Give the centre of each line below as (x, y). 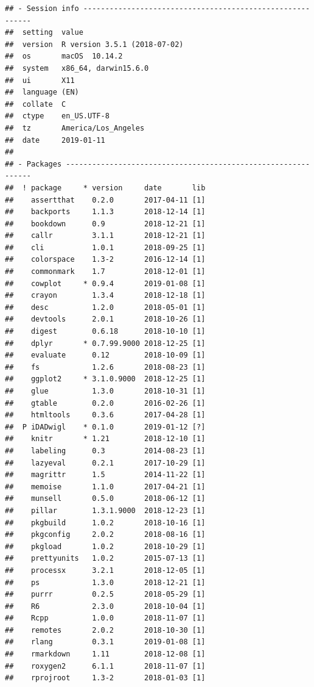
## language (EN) (42, 92)
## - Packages (33, 164)
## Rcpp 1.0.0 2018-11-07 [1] (105, 618)
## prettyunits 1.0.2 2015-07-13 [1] (105, 559)
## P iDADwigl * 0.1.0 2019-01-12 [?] (105, 427)
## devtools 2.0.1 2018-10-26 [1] (105, 319)
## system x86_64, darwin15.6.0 (77, 68)
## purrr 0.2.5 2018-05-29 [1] (105, 595)
